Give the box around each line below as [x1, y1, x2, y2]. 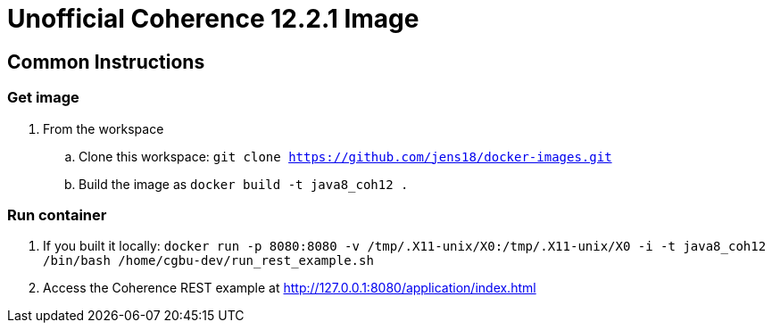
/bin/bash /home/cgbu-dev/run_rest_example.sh [43, 253, 374, 268]
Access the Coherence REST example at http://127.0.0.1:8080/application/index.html [43, 280, 536, 296]
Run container [7, 205, 107, 224]
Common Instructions [7, 50, 205, 73]
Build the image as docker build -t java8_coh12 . [79, 176, 409, 192]
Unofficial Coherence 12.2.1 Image [7, 4, 419, 34]
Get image [7, 88, 79, 107]
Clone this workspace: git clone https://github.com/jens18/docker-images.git [79, 148, 612, 164]
